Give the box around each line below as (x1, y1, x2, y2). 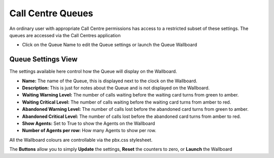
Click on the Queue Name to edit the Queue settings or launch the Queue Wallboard (22, 42, 197, 48)
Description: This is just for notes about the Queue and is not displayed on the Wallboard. (22, 85, 210, 91)
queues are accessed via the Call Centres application (9, 32, 121, 38)
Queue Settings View (9, 55, 78, 64)
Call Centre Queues (9, 8, 93, 19)
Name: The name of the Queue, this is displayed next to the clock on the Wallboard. (22, 78, 197, 84)
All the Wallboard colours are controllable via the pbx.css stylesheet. (9, 137, 153, 143)
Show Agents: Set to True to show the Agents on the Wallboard (22, 120, 155, 127)
